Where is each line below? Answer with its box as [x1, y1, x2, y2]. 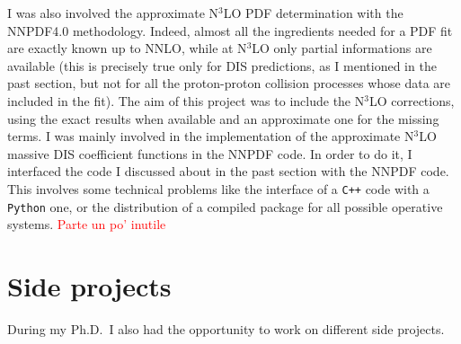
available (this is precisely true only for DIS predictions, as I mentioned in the [7, 56, 437, 75]
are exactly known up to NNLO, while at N [7, 39, 247, 57]
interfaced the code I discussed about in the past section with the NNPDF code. [7, 162, 449, 181]
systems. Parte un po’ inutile [7, 215, 166, 234]
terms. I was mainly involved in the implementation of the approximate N [7, 127, 414, 146]
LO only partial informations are [252, 39, 432, 57]
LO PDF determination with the [223, 4, 403, 22]
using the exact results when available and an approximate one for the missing [7, 109, 439, 128]
